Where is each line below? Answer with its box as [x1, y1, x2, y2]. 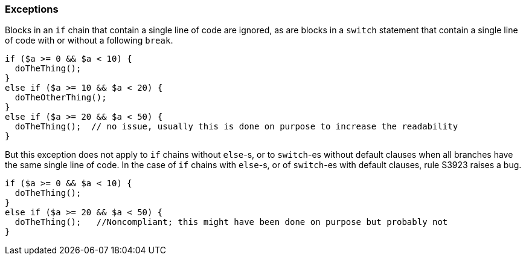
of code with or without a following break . [5, 35, 173, 46]
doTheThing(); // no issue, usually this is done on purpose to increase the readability [14, 122, 458, 132]
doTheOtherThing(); [14, 93, 107, 103]
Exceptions [5, 3, 59, 15]
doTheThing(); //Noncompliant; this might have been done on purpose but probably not [14, 217, 448, 227]
